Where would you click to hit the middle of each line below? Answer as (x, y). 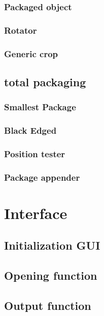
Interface (36, 213)
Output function (48, 306)
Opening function (51, 275)
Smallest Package (40, 107)
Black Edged (30, 130)
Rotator (21, 30)
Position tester (35, 153)
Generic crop (31, 53)
